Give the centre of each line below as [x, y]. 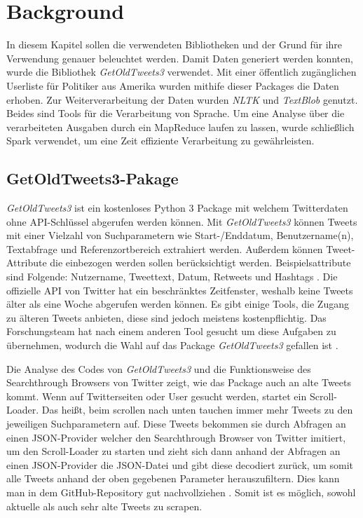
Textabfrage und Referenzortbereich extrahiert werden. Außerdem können [165, 248]
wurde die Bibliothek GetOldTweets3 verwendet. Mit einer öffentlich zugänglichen [181, 72]
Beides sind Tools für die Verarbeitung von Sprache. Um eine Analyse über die [176, 113]
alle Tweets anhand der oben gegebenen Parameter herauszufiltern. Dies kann [173, 478]
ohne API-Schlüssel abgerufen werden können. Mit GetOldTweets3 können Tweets [182, 221]
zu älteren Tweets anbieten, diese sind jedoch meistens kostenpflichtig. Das [166, 317]
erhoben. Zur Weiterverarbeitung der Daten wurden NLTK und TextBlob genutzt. [182, 99]
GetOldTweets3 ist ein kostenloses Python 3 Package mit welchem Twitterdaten [177, 208]
